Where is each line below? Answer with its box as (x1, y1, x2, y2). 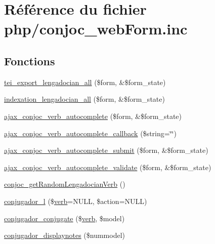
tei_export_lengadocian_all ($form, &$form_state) (4, 76, 166, 87)
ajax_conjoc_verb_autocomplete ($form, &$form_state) (4, 110, 182, 121)
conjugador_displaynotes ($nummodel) (4, 230, 125, 240)
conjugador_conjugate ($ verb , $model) (4, 213, 125, 223)
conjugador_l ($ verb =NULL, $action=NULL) (4, 195, 147, 206)
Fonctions (4, 53, 55, 68)
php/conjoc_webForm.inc (4, 18, 188, 39)
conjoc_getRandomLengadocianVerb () (4, 179, 125, 189)
